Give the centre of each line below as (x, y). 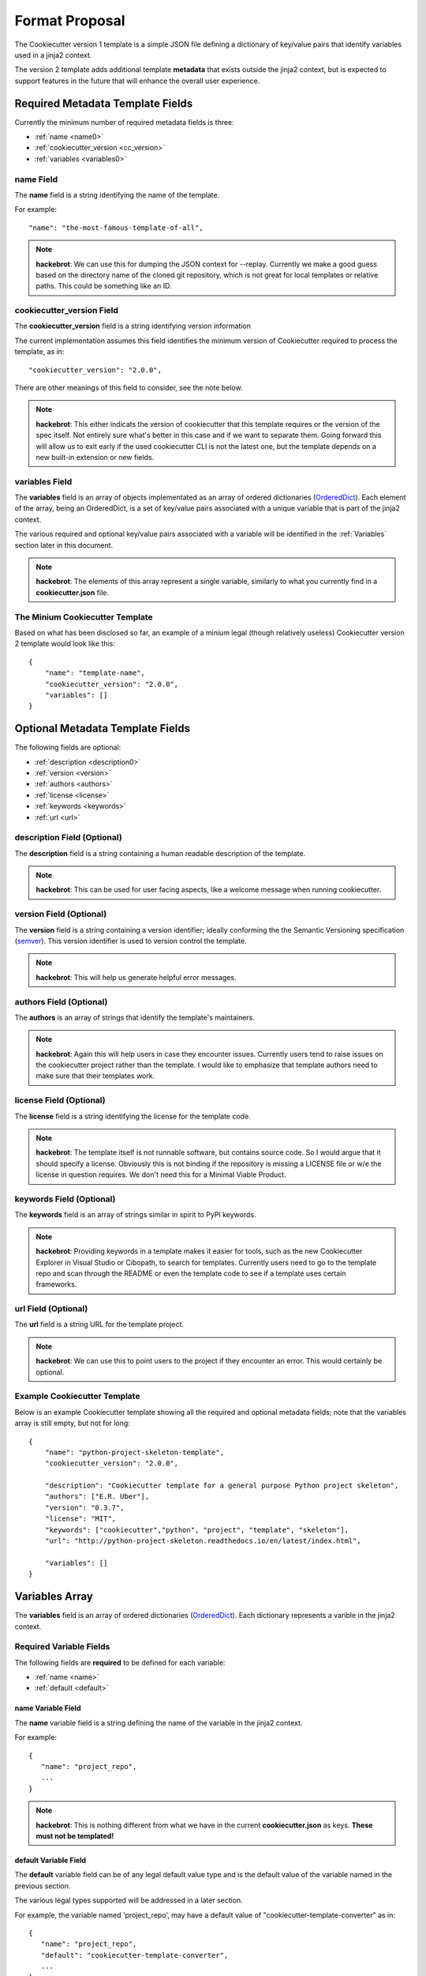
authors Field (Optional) (61, 1001)
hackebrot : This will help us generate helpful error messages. (136, 977)
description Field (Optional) (68, 838)
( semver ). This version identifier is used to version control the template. (131, 941)
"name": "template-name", (95, 673)
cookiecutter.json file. (73, 592)
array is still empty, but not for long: (72, 1424)
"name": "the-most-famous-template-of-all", (116, 228)
